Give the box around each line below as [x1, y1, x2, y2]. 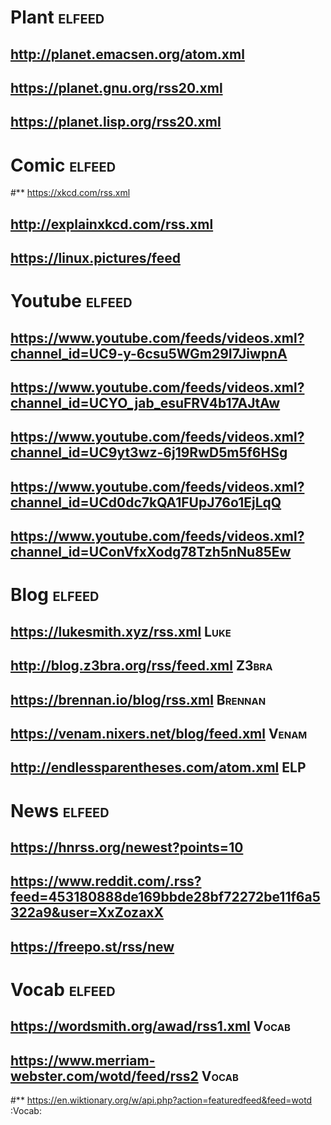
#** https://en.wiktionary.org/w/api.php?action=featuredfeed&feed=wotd [10, 1094, 313, 1106]
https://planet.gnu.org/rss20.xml [10, 79, 223, 96]
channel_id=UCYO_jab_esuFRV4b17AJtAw [10, 395, 281, 412]
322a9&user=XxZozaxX [10, 904, 165, 921]
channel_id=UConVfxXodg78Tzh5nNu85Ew [10, 544, 292, 561]
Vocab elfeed [10, 978, 116, 1001]
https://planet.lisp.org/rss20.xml [10, 114, 222, 131]
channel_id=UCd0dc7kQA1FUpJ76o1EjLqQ [10, 494, 282, 511]
